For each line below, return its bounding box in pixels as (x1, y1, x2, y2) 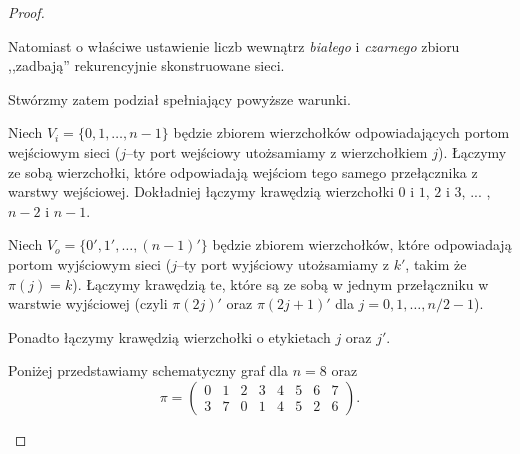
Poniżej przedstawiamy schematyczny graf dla (8, 360, 289, 381)
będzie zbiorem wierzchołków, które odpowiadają (212, 234, 512, 255)
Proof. (8, 2, 45, 22)
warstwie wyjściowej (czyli (8, 293, 168, 314)
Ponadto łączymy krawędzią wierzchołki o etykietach (8, 326, 331, 347)
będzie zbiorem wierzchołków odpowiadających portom (173, 122, 510, 143)
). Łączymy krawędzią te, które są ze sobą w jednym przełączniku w (72, 273, 489, 294)
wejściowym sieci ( (8, 141, 121, 162)
